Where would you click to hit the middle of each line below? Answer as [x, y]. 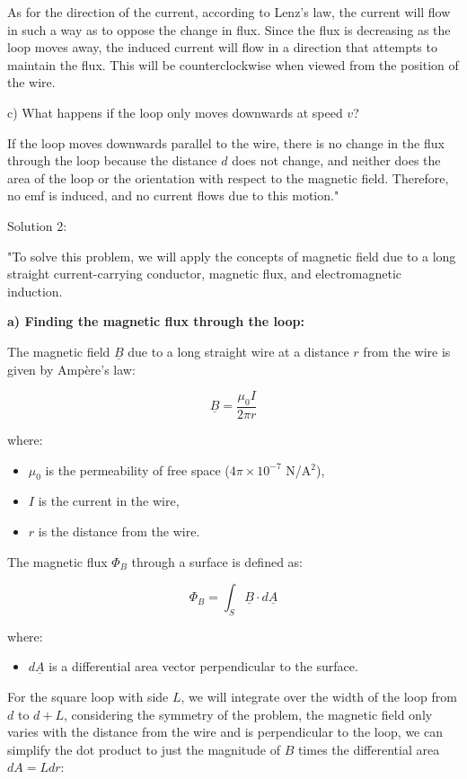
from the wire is [407, 351]
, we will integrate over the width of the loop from [319, 697]
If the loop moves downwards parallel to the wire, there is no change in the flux [226, 142]
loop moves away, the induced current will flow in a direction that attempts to [222, 47]
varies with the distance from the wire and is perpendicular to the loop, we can [225, 732]
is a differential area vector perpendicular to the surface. [203, 666]
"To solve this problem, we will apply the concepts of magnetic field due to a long [232, 256]
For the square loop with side [88, 697]
